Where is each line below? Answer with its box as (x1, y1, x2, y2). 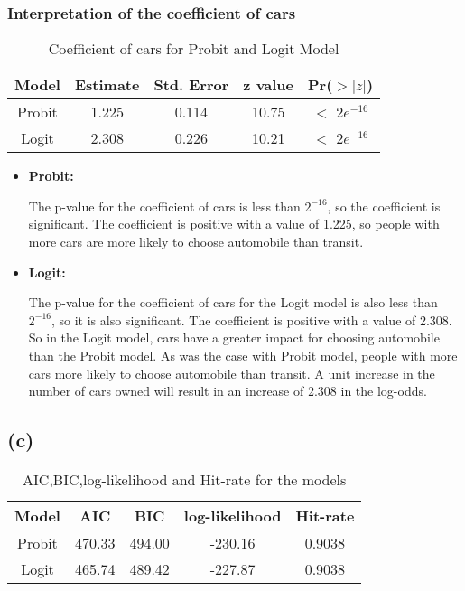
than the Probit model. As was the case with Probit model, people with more (28, 345, 458, 364)
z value (243, 74, 294, 96)
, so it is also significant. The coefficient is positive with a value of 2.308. (51, 310, 452, 329)
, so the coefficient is (327, 196, 441, 215)
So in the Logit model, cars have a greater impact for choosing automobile (28, 328, 440, 347)
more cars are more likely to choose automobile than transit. (28, 232, 364, 250)
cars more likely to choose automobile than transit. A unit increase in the (28, 363, 435, 382)
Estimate (74, 74, 140, 96)
